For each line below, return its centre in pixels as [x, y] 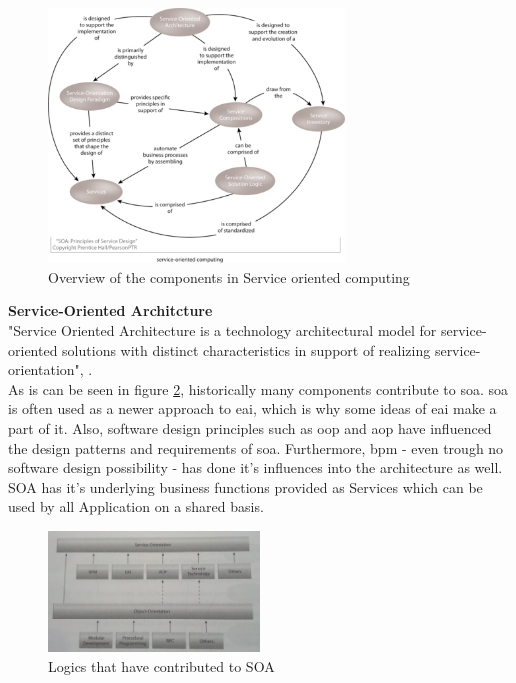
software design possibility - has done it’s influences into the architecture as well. [255, 467]
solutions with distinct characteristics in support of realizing [246, 349]
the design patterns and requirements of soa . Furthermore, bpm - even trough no [256, 447]
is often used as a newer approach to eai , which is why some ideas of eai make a [252, 408]
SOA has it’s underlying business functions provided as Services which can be [245, 486]
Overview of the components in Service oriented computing [229, 276]
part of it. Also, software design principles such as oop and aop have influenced [250, 427]
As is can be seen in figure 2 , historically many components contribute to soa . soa [258, 388]
